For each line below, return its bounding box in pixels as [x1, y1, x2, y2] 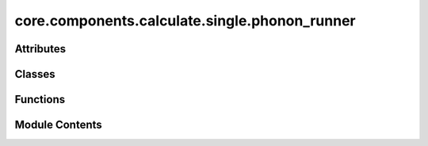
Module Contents [14, 118, 102, 132]
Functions [14, 93, 66, 106]
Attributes [14, 42, 67, 56]
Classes [14, 67, 55, 81]
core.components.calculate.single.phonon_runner [14, 12, 356, 29]
